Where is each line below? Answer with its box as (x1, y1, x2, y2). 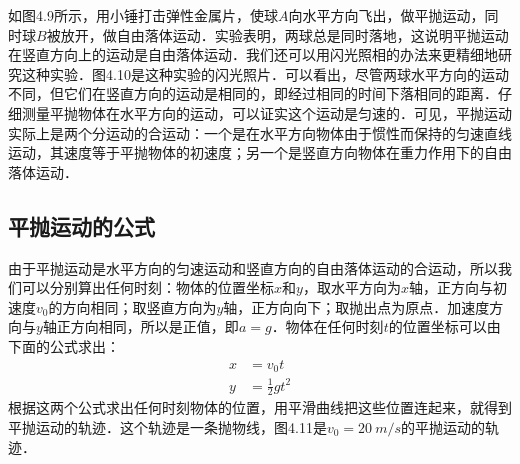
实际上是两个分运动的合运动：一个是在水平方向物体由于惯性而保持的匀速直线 (8, 122, 512, 143)
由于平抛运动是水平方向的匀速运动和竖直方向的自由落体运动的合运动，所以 (8, 257, 498, 278)
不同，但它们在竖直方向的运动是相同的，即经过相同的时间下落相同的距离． (8, 83, 498, 104)
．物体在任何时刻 (271, 316, 384, 337)
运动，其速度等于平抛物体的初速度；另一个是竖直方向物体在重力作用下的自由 (8, 142, 512, 163)
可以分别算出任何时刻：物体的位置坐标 (21, 277, 274, 298)
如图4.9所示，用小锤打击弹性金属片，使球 (8, 5, 278, 25)
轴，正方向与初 (408, 277, 507, 298)
